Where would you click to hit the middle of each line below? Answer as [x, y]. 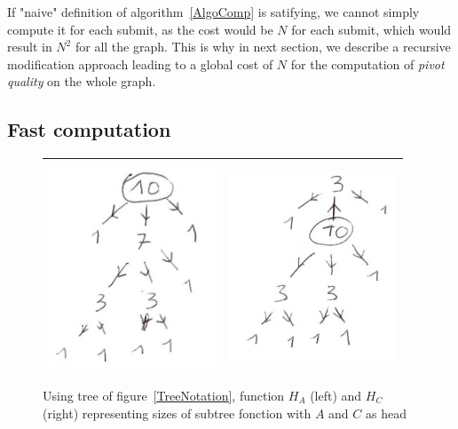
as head [386, 413]
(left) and [336, 395]
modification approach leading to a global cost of [140, 64]
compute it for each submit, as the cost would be [140, 29]
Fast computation [89, 129]
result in [30, 47]
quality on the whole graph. [82, 81]
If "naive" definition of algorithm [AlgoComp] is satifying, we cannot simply [213, 12]
